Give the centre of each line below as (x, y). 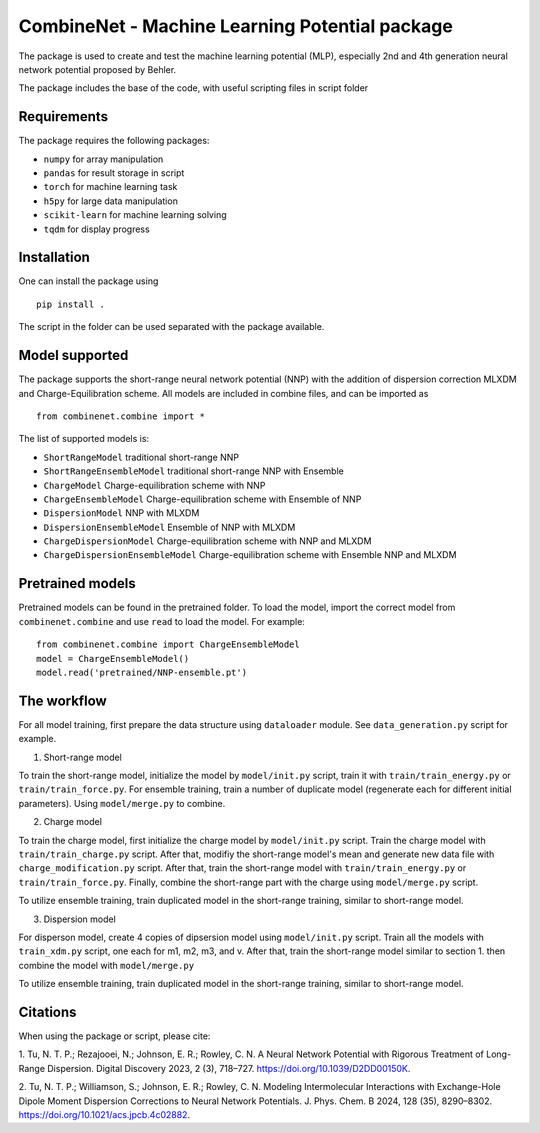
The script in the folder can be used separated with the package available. (171, 327)
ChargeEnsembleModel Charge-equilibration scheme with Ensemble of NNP (202, 499)
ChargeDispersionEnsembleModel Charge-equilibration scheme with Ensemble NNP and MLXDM (250, 555)
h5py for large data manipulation (111, 201)
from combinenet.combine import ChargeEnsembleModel (168, 644)
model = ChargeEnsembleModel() (113, 658)
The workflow (62, 700)
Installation (54, 257)
